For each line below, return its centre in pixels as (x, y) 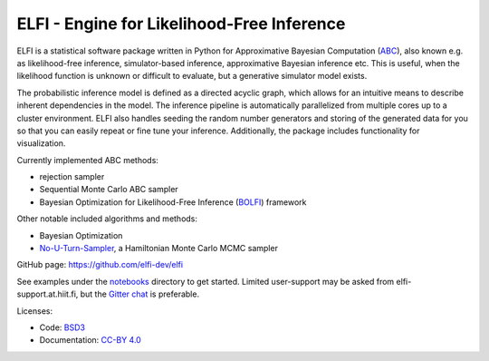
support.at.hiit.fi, (48, 294)
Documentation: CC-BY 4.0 (91, 340)
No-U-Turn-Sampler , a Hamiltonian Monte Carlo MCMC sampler (158, 249)
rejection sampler (72, 177)
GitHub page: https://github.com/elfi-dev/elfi (100, 265)
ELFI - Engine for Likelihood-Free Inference (181, 24)
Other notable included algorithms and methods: (107, 219)
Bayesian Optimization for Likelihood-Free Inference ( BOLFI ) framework (173, 202)
